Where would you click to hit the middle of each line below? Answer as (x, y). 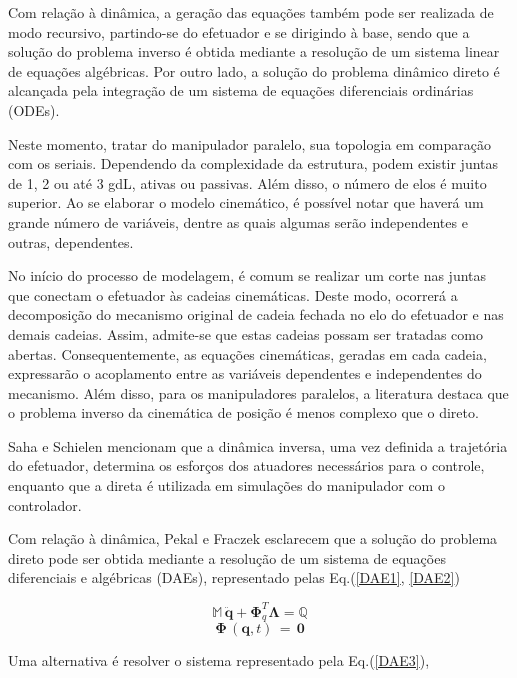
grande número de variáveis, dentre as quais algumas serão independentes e (238, 221)
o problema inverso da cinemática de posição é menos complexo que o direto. (243, 412)
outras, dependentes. (71, 241)
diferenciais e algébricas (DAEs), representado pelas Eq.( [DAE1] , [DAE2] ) (234, 577)
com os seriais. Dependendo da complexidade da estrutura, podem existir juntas (253, 163)
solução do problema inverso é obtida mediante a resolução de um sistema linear (254, 51)
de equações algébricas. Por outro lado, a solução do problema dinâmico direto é (254, 70)
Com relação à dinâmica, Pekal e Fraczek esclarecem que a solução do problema (253, 538)
